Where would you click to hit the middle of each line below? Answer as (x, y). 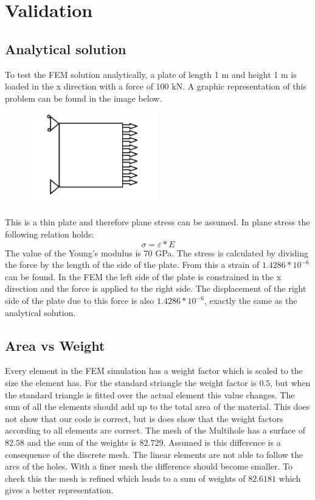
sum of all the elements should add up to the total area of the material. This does (157, 407)
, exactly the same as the (251, 300)
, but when (290, 382)
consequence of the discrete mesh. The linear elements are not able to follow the (154, 454)
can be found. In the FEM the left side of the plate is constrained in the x (143, 276)
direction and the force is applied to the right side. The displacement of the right (156, 288)
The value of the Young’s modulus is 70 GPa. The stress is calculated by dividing (157, 252)
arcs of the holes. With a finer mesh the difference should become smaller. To (149, 466)
